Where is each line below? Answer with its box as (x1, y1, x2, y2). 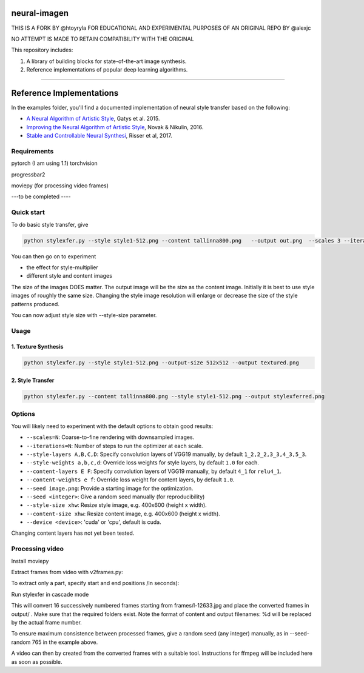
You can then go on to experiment (11, 252, 96, 260)
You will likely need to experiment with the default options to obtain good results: (11, 422, 214, 430)
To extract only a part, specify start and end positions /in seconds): (11, 580, 180, 587)
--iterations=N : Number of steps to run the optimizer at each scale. (26, 442, 203, 449)
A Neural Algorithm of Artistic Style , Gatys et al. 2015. (26, 115, 160, 122)
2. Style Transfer (11, 377, 55, 384)
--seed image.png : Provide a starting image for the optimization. (26, 484, 194, 492)
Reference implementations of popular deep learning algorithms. (26, 66, 188, 73)
